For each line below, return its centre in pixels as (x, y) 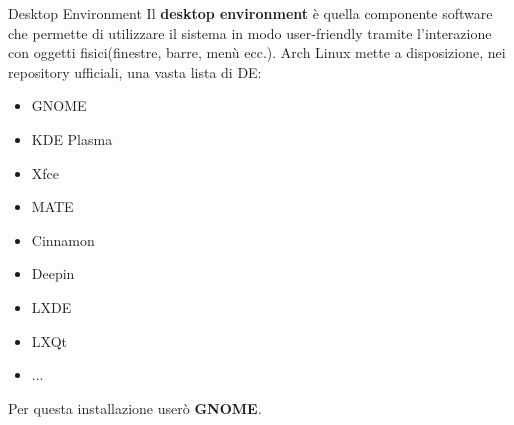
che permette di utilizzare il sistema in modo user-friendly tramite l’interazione (250, 32)
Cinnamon (63, 239)
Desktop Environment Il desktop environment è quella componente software (250, 13)
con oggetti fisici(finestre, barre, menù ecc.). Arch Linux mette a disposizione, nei (257, 52)
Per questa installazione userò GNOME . (135, 407)
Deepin (53, 273)
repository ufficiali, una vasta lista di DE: (135, 71)
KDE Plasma (72, 138)
